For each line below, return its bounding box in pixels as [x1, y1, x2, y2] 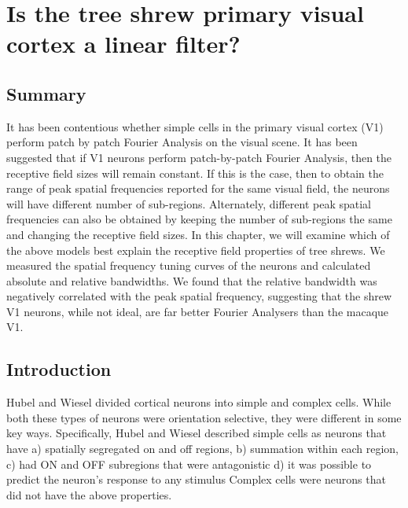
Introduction [6, 357, 112, 381]
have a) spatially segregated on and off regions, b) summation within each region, [6, 440, 399, 457]
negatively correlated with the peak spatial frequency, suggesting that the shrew [6, 288, 392, 304]
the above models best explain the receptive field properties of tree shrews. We [6, 241, 385, 258]
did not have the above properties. [6, 486, 172, 502]
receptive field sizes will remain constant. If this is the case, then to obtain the [6, 164, 384, 181]
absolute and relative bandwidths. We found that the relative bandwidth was [6, 272, 377, 289]
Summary [6, 81, 86, 105]
